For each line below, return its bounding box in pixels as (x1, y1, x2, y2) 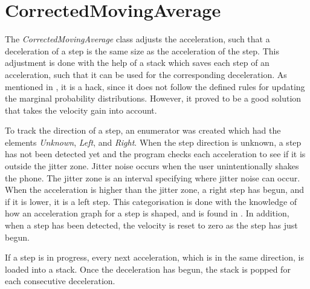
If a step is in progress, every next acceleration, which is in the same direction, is (5, 251, 304, 264)
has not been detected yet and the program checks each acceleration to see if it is (5, 148, 306, 160)
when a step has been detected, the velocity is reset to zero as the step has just (5, 219, 298, 232)
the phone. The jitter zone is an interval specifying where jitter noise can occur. (5, 171, 300, 184)
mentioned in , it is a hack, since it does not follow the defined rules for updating (5, 80, 305, 93)
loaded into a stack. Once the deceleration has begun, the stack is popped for (5, 262, 291, 275)
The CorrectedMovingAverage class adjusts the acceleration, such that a (5, 33, 270, 45)
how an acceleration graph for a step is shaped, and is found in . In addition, (5, 207, 289, 219)
